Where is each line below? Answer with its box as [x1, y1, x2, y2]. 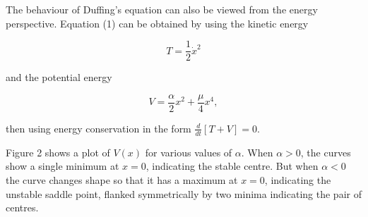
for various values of [145, 144, 232, 159]
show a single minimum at [6, 159, 119, 173]
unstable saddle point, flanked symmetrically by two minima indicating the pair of [6, 186, 362, 201]
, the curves [300, 144, 351, 159]
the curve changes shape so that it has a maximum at [6, 172, 238, 187]
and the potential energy [6, 70, 112, 85]
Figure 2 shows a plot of [6, 144, 110, 159]
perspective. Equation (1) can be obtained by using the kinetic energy [6, 15, 309, 30]
